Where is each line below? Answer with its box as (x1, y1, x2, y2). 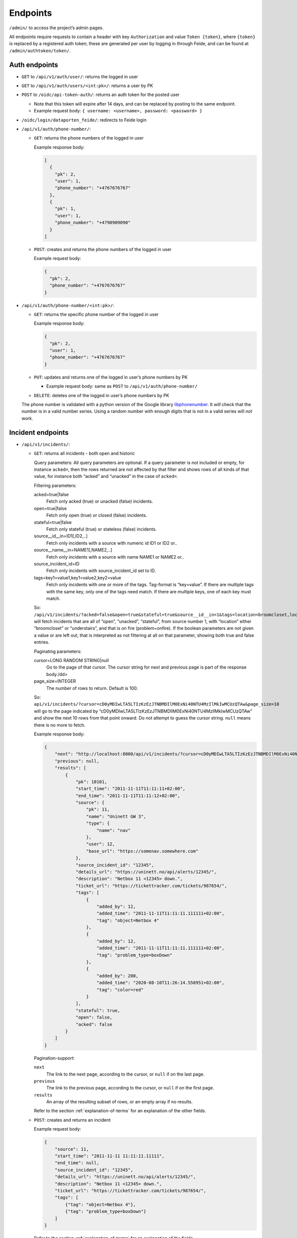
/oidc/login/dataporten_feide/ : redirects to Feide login (21, 117, 147, 123)
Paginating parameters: (34, 648, 82, 654)
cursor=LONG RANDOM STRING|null (34, 658, 109, 664)
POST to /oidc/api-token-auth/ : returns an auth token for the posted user (21, 92, 180, 98)
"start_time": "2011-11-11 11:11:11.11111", (54, 1153, 165, 1159)
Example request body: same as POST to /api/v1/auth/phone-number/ (46, 383, 198, 389)
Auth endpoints (9, 60, 58, 69)
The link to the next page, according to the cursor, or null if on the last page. (46, 1071, 205, 1077)
